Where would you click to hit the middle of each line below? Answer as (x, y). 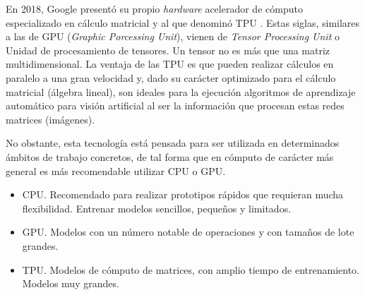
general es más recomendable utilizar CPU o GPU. (116, 170)
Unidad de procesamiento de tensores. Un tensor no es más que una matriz (168, 50)
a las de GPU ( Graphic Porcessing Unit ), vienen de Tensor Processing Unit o (173, 36)
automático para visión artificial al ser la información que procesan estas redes (175, 106)
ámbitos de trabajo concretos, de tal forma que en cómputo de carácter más (170, 156)
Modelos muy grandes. (71, 283)
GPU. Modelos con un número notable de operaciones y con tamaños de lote (188, 232)
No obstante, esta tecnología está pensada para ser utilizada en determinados (173, 143)
